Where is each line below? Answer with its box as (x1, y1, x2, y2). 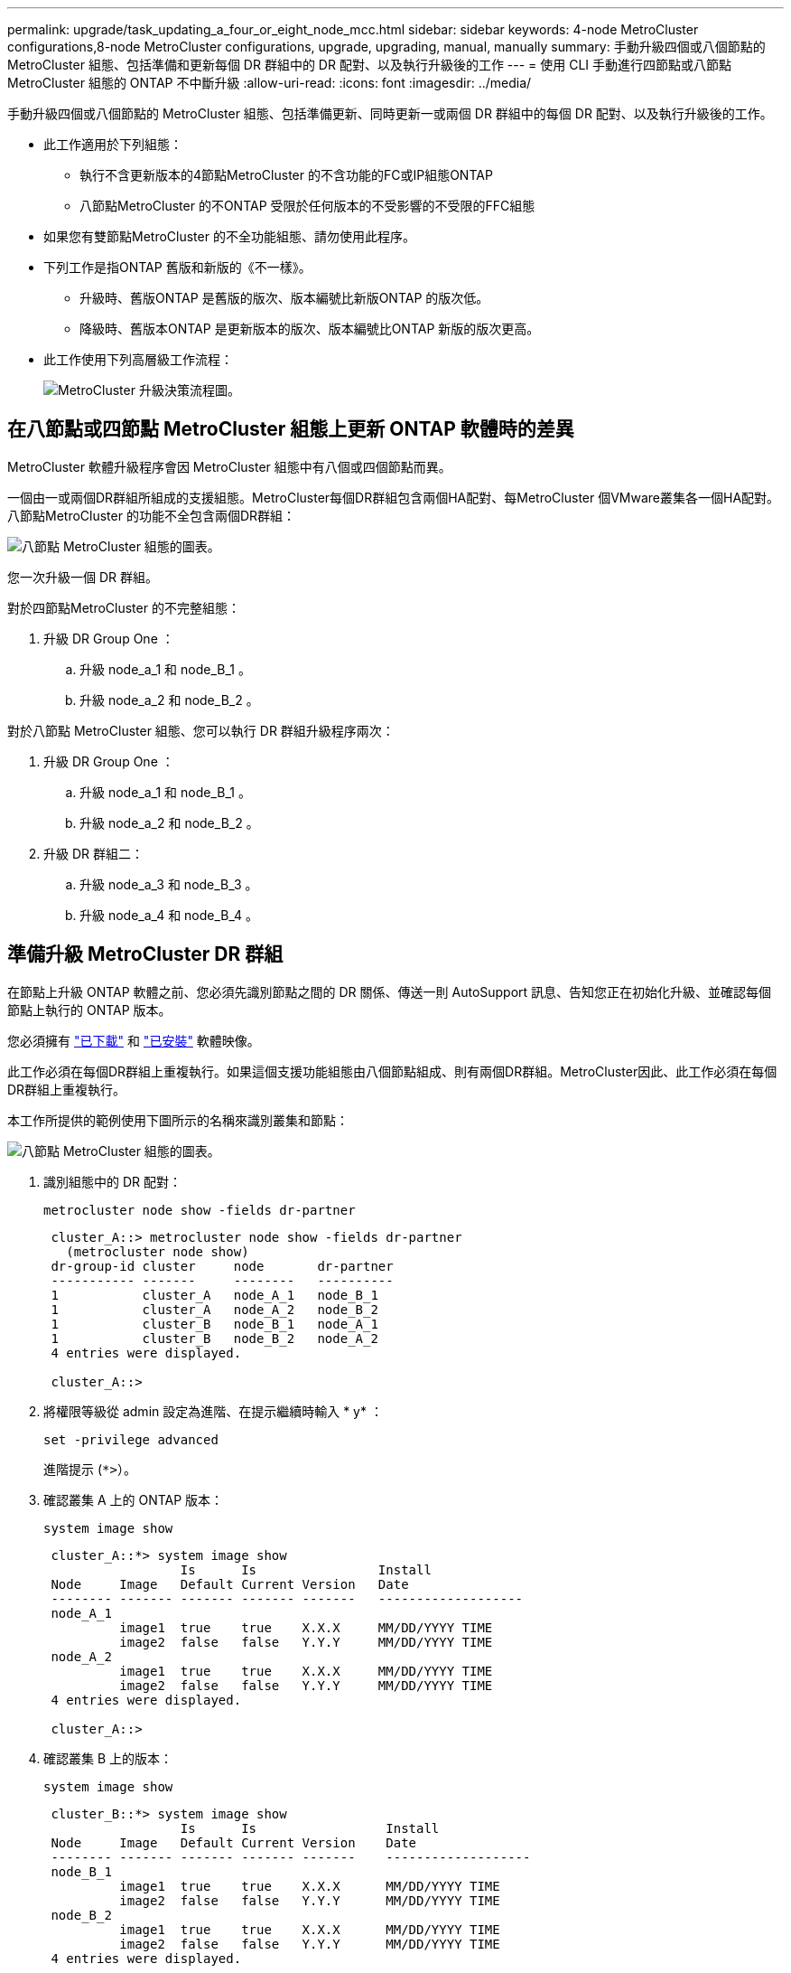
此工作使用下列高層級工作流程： (43, 352, 233, 367)
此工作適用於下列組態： (43, 136, 182, 152)
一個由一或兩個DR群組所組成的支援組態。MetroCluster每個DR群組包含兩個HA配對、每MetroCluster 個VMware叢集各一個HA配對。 (7, 489, 780, 505)
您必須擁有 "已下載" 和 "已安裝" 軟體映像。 (7, 1032, 260, 1048)
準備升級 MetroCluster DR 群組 (7, 943, 284, 966)
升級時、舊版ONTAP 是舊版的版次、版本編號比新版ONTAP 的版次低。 (79, 290, 489, 305)
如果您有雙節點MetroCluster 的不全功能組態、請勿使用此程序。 (43, 229, 415, 244)
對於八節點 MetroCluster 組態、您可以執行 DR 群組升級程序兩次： (7, 722, 395, 738)
